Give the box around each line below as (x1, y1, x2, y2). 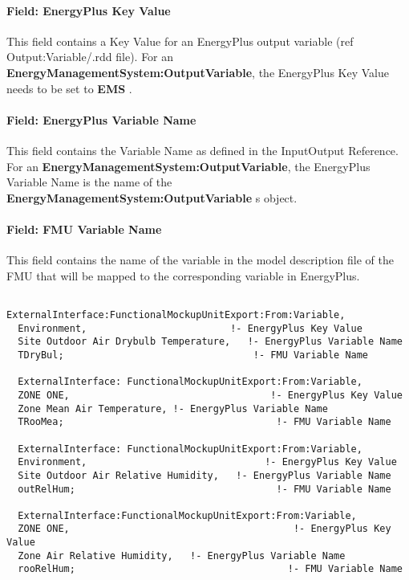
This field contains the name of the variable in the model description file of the (6, 251, 394, 268)
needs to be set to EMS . (6, 80, 132, 96)
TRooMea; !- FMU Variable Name (18, 416, 391, 428)
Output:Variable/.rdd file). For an (6, 48, 174, 65)
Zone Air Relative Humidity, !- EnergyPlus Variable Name (18, 549, 346, 562)
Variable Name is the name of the (6, 174, 172, 190)
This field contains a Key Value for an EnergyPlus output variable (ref (6, 32, 354, 49)
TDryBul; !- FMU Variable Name (18, 349, 369, 361)
